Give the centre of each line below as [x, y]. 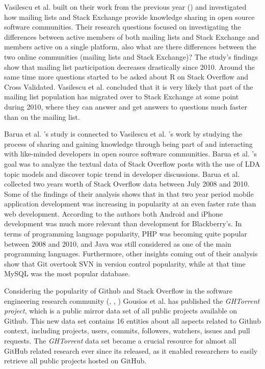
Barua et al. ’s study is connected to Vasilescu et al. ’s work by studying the [123, 134]
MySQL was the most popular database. [67, 273]
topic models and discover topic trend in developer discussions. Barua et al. [122, 174]
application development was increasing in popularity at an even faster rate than [130, 204]
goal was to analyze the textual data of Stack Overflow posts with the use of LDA [132, 163]
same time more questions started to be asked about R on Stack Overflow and [126, 77]
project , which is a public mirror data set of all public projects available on [121, 311]
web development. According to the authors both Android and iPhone [113, 213]
